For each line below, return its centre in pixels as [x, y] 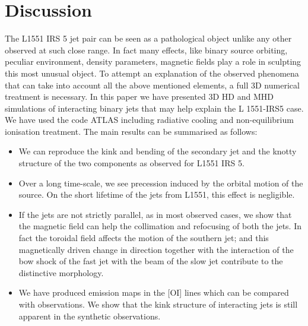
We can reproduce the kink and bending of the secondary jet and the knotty [158, 151]
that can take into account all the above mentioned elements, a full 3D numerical [152, 85]
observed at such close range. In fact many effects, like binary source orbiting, [146, 50]
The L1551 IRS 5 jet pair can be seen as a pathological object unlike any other [148, 38]
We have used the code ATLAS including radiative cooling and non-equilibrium [149, 120]
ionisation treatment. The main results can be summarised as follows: [131, 131]
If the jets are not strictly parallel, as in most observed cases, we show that [155, 214]
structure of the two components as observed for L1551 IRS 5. [131, 163]
